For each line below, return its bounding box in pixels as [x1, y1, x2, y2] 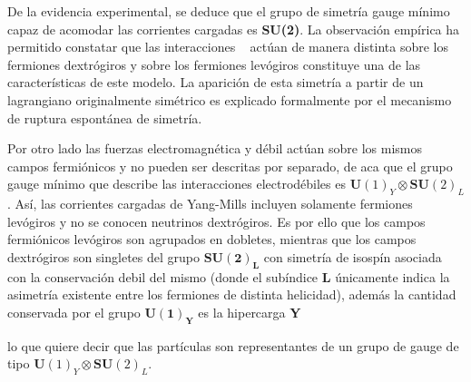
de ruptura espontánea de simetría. [7, 108, 202, 127]
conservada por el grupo [7, 302, 141, 321]
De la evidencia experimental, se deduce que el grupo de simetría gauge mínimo [7, 2, 450, 20]
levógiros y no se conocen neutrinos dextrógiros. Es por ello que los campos [7, 211, 426, 230]
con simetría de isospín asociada [263, 247, 442, 266]
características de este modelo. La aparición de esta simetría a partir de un [7, 73, 424, 92]
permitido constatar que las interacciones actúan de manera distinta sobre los [7, 37, 448, 56]
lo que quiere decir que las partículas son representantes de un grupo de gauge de [7, 336, 459, 355]
